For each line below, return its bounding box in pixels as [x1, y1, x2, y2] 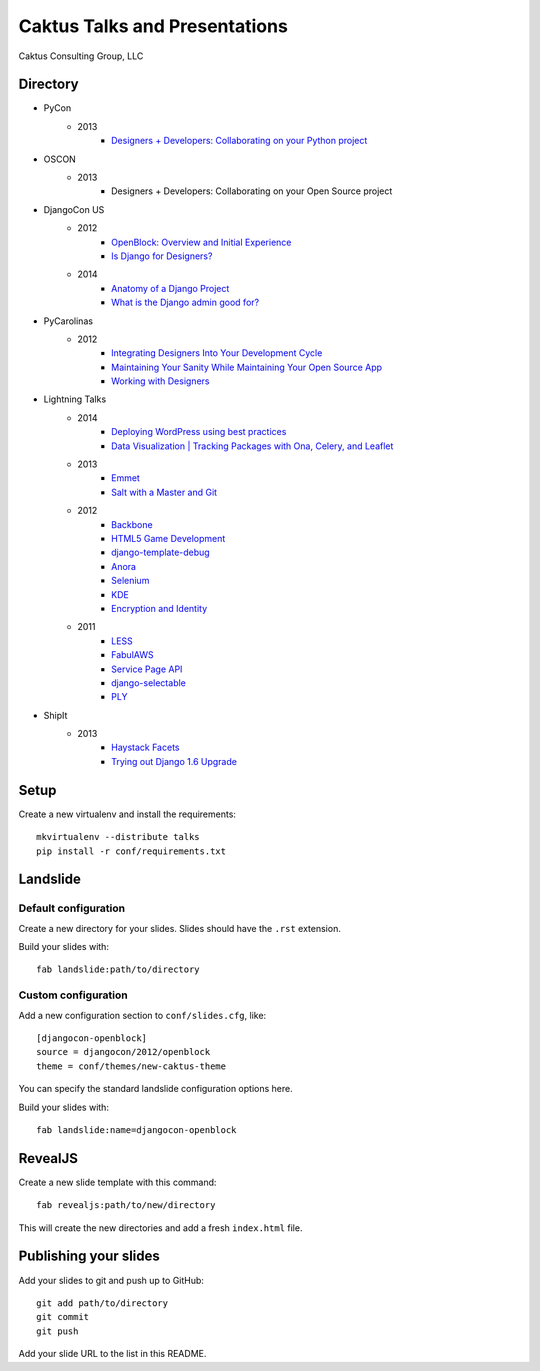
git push [36, 1325, 79, 1337]
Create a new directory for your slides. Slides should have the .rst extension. [18, 922, 342, 934]
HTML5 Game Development [111, 533, 226, 544]
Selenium [111, 575, 150, 587]
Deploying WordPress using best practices [111, 426, 287, 438]
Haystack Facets [111, 741, 180, 754]
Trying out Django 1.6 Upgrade [111, 755, 237, 767]
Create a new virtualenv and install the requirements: [18, 808, 237, 820]
